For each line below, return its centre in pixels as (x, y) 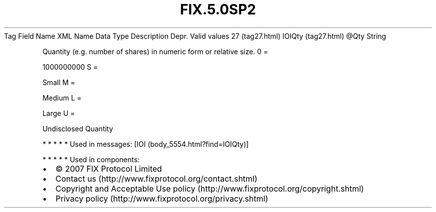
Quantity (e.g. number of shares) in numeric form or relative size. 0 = (155, 51)
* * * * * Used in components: (91, 159)
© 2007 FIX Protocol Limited (109, 168)
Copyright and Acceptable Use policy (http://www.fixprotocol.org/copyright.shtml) (210, 188)
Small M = (59, 82)
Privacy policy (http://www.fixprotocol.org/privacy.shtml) (162, 198)
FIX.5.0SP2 (218, 9)
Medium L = (62, 98)
